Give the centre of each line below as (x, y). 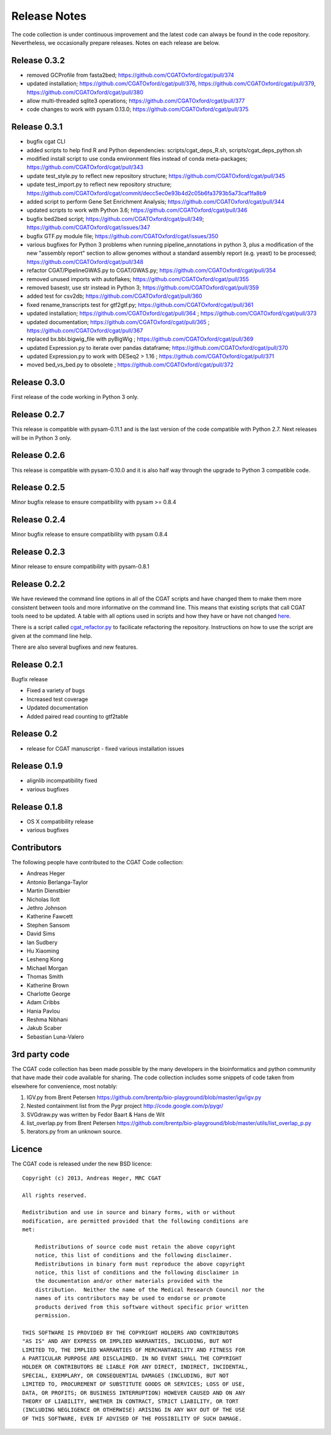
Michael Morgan (47, 968)
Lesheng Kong (45, 959)
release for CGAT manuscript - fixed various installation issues (105, 748)
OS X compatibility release (60, 821)
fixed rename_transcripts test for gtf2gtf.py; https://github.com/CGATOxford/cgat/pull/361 (140, 304)
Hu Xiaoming (43, 951)
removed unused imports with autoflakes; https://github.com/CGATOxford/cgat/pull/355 (138, 279)
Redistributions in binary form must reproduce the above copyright (140, 1264)
